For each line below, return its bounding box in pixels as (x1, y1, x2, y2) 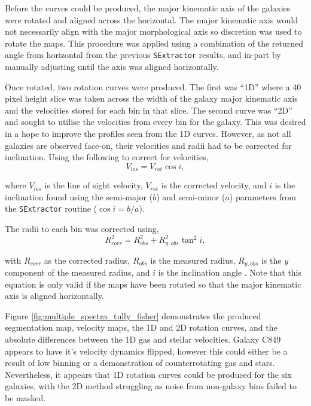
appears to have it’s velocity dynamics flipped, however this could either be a (5, 344, 288, 357)
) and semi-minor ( (156, 190, 225, 203)
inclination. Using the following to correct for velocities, (5, 151, 209, 163)
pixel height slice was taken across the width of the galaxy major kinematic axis (5, 92, 298, 105)
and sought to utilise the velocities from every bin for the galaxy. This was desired (5, 115, 306, 128)
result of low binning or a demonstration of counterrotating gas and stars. (5, 356, 275, 369)
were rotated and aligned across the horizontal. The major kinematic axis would (5, 13, 298, 26)
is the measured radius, (150, 254, 236, 266)
